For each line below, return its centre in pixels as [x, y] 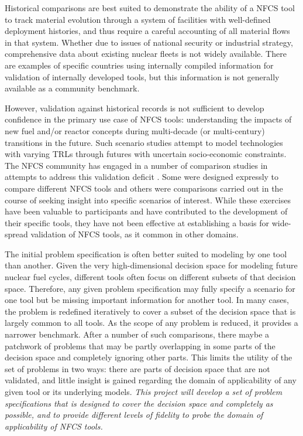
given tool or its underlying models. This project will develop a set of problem [144, 391]
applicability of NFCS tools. [54, 426]
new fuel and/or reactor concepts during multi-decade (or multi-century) [135, 130]
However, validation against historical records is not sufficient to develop [135, 108]
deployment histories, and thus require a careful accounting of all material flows [147, 31]
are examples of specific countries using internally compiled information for [139, 65]
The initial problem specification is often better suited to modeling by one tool [146, 253]
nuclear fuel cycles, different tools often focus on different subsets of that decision [150, 277]
